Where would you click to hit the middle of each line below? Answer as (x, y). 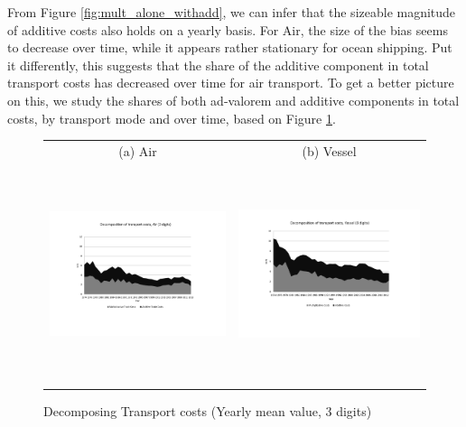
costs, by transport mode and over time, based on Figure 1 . (172, 118)
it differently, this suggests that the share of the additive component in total (218, 65)
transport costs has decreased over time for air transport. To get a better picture (231, 83)
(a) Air (138, 150)
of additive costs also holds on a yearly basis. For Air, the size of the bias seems (228, 29)
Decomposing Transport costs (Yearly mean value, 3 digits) (208, 410)
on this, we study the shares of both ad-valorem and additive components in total (233, 100)
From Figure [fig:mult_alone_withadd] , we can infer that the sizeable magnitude (232, 12)
